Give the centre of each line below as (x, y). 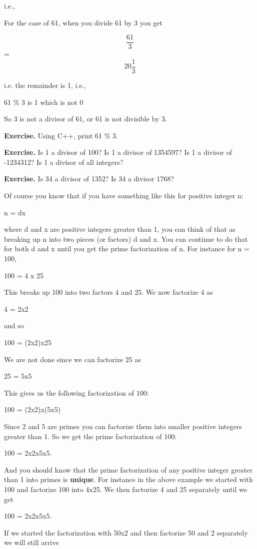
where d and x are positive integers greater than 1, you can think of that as (120, 229)
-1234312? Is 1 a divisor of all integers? (64, 162)
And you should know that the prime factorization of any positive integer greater (128, 469)
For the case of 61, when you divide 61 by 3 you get (83, 22)
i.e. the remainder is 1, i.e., (45, 85)
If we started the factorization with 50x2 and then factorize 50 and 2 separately (126, 532)
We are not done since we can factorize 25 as (72, 359)
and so (14, 325)
